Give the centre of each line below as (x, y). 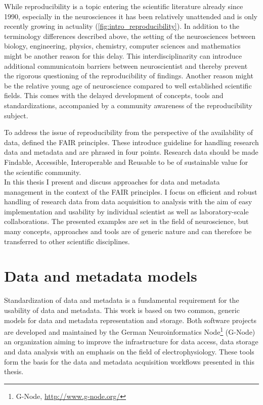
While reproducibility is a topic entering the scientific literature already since (124, 6)
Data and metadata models (101, 276)
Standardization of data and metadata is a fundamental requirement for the (122, 300)
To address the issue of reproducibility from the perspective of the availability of (129, 132)
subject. (16, 115)
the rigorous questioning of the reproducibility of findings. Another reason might (129, 76)
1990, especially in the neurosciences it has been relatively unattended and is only (131, 16)
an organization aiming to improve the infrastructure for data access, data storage (131, 342)
